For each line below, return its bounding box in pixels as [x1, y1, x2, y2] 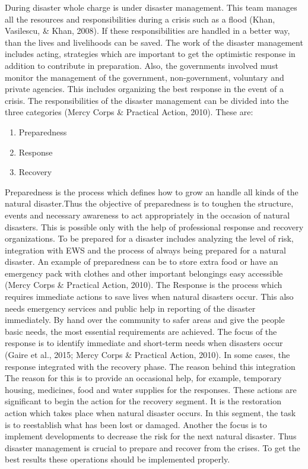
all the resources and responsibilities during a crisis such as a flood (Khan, [5, 12, 275, 25]
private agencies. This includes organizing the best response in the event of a [5, 83, 284, 95]
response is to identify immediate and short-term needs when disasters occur [5, 337, 283, 349]
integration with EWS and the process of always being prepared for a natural [5, 243, 286, 256]
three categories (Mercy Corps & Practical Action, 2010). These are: [5, 106, 253, 118]
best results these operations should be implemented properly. [5, 453, 230, 465]
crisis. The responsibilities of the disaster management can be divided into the [5, 94, 289, 106]
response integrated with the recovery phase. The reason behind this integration [5, 360, 296, 372]
